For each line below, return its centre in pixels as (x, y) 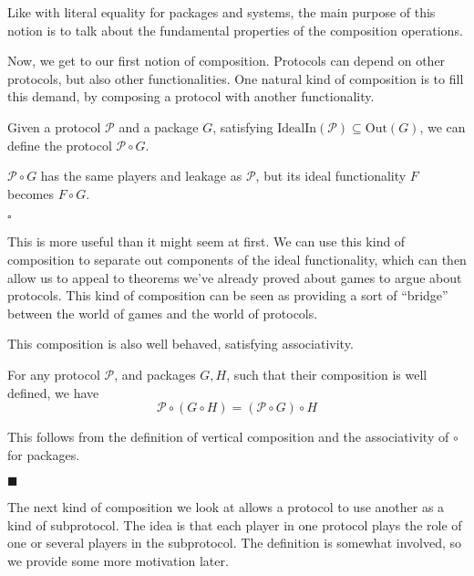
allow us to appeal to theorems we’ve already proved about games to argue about (235, 277)
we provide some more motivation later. (118, 561)
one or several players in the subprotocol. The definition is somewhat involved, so (234, 543)
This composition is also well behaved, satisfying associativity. (180, 344)
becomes (31, 193)
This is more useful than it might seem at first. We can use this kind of (206, 241)
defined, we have (53, 392)
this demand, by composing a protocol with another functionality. (191, 96)
